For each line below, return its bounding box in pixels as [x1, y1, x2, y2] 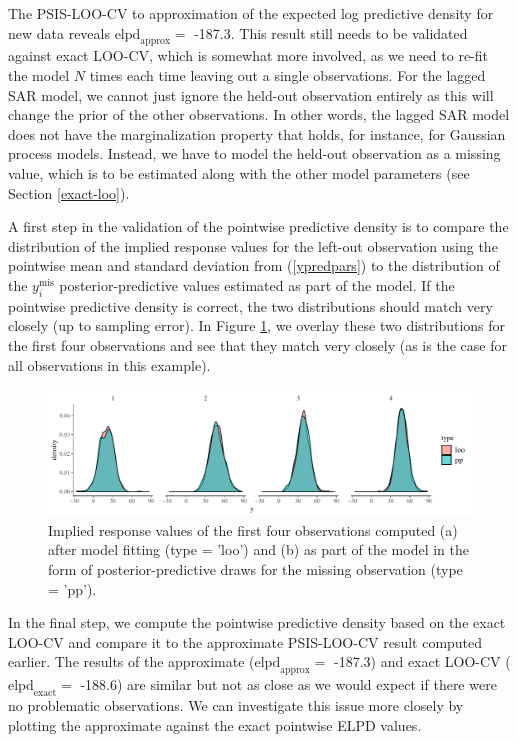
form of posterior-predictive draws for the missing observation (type [48, 558, 463, 579]
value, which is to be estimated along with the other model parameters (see [8, 162, 470, 183]
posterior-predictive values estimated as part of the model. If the [59, 274, 455, 295]
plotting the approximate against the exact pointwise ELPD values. [8, 714, 422, 735]
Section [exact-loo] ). [8, 182, 130, 203]
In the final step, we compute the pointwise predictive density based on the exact [8, 612, 506, 633]
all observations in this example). [8, 354, 211, 375]
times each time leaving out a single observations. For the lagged [89, 64, 486, 85]
